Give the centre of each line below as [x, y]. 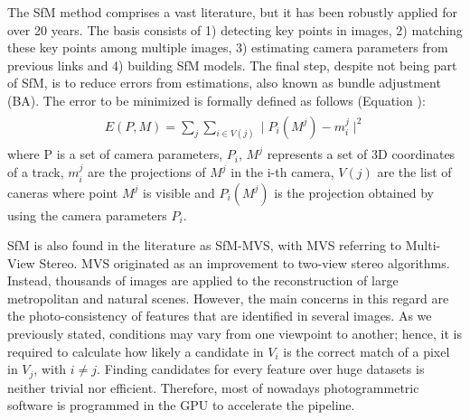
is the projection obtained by [354, 192]
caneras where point [63, 192]
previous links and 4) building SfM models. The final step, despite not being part [232, 65]
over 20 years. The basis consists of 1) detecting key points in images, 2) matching [235, 29]
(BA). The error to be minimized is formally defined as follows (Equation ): [216, 100]
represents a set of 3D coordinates [361, 154]
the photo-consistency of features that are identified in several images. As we [220, 316]
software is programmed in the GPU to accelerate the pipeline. [181, 405]
